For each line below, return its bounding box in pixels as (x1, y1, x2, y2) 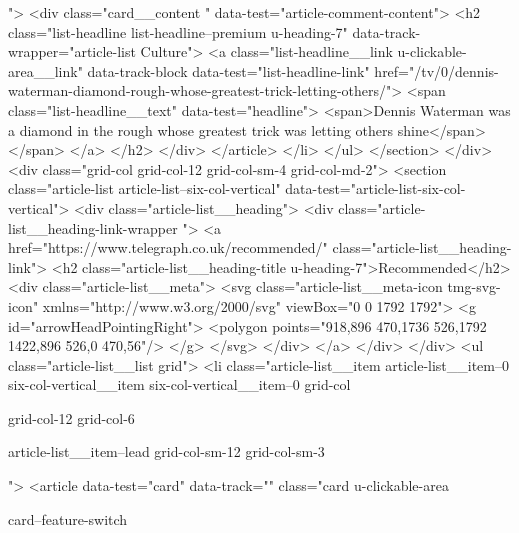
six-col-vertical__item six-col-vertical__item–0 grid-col (8, 374, 351, 395)
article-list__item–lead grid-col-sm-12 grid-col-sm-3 (8, 441, 325, 462)
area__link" (8, 60, 83, 81)
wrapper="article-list (8, 41, 136, 62)
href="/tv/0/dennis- (374, 60, 499, 81)
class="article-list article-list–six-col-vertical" (8, 178, 281, 199)
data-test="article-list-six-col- (285, 178, 466, 199)
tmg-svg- (447, 276, 501, 297)
